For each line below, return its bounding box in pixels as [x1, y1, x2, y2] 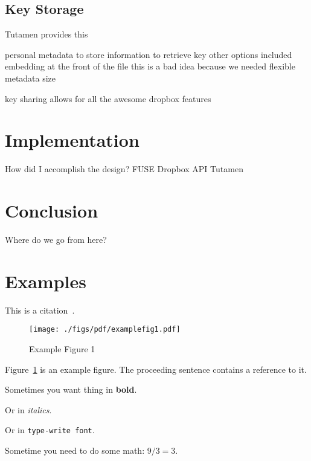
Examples [5, 268, 86, 293]
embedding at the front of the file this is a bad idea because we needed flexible [5, 60, 295, 73]
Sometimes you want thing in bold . [5, 383, 137, 396]
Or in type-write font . [5, 424, 95, 436]
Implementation [5, 127, 139, 152]
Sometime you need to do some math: [5, 444, 145, 457]
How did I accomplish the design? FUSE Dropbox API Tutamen [5, 163, 243, 175]
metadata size [5, 71, 56, 84]
